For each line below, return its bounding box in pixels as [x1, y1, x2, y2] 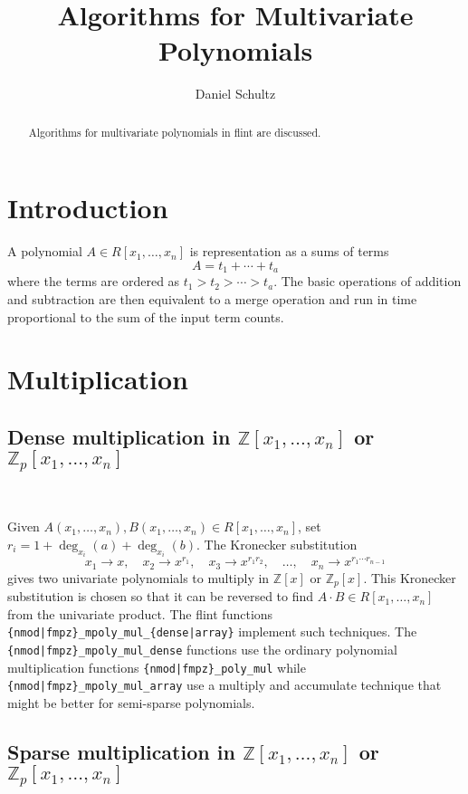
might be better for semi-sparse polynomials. [7, 694, 255, 713]
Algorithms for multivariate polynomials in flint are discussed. [28, 124, 321, 139]
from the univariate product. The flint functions [7, 604, 273, 623]
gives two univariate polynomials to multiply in [7, 568, 270, 587]
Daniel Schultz [195, 84, 276, 103]
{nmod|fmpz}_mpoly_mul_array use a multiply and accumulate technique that [7, 675, 442, 694]
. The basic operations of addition [273, 272, 462, 291]
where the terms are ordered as [7, 272, 180, 291]
